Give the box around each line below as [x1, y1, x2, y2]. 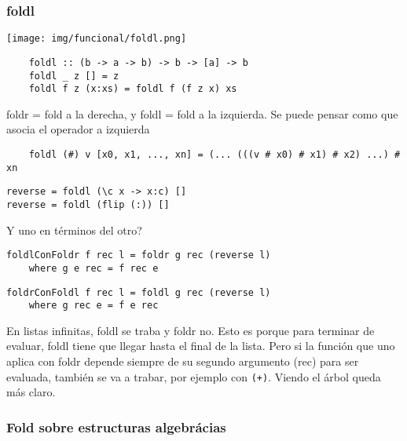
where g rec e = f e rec [28, 300, 159, 312]
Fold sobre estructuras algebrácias [6, 417, 226, 436]
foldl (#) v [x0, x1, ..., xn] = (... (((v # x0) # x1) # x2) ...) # [28, 149, 401, 161]
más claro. [6, 384, 56, 400]
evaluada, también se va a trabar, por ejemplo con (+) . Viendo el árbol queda [6, 368, 381, 385]
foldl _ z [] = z [28, 70, 119, 82]
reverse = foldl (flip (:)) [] [6, 199, 170, 210]
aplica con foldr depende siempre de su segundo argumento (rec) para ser [6, 353, 359, 370]
